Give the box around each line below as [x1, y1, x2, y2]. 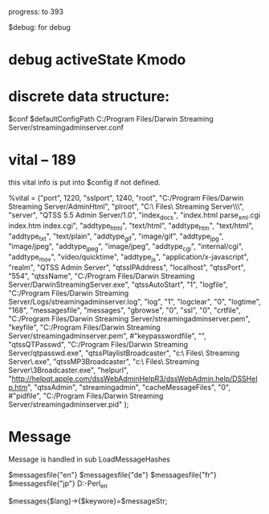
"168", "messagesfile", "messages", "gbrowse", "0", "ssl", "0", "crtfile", [8, 305, 241, 315]
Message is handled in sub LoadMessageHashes [8, 454, 171, 464]
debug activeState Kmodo [8, 51, 186, 69]
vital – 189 [8, 151, 76, 169]
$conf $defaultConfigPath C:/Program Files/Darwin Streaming [8, 114, 214, 124]
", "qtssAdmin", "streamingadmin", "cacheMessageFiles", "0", [26, 383, 231, 392]
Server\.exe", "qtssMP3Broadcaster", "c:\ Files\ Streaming [8, 357, 200, 367]
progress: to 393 [8, 7, 64, 16]
